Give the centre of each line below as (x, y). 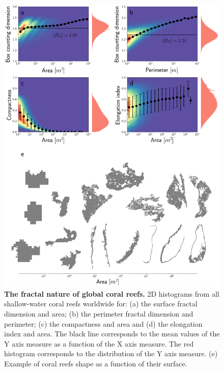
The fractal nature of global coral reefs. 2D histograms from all (112, 293)
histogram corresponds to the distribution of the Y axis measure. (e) (111, 353)
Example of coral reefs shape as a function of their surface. (96, 363)
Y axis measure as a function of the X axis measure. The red (99, 343)
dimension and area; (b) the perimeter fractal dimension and (99, 313)
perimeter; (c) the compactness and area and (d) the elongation (103, 323)
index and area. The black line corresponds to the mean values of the (112, 334)
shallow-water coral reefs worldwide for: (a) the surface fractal (101, 304)
